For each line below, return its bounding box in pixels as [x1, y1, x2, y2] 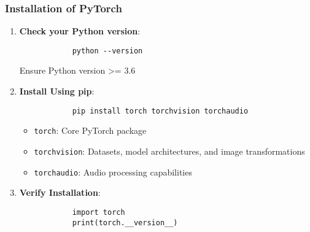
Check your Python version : [19, 25, 141, 37]
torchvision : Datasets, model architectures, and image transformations [34, 144, 305, 157]
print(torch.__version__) [72, 218, 178, 227]
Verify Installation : [19, 186, 101, 199]
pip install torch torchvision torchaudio [72, 106, 249, 115]
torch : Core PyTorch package [34, 124, 147, 137]
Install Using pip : [19, 85, 95, 98]
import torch [72, 207, 125, 217]
